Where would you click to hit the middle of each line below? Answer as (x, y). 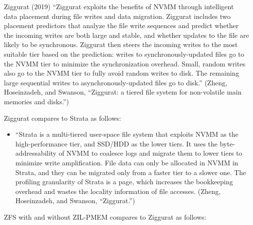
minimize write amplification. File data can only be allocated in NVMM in (127, 162)
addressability (36, 153)
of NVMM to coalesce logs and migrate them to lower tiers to (150, 153)
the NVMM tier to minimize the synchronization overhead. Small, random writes (125, 63)
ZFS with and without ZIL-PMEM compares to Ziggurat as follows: (105, 217)
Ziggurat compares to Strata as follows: (63, 118)
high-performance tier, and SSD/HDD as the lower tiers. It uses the (117, 143)
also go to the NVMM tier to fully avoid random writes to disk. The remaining (122, 73)
